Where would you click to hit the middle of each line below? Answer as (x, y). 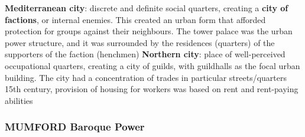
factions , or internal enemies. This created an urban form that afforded (135, 19)
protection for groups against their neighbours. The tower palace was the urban (149, 31)
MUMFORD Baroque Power (75, 127)
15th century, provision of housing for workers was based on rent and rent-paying (152, 89)
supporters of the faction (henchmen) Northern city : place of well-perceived (145, 54)
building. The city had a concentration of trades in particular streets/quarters (146, 77)
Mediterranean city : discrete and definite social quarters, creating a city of (147, 8)
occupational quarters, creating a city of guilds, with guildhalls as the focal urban (152, 65)
